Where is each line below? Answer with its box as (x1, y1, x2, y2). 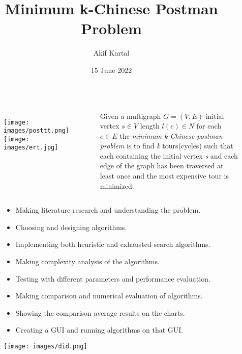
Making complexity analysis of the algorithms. (15, 256, 160, 267)
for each (196, 120, 222, 131)
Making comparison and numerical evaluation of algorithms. (15, 290, 203, 301)
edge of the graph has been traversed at (100, 160, 224, 171)
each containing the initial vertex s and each (100, 150, 238, 161)
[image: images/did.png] (4, 343, 87, 350)
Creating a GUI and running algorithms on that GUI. (15, 324, 184, 335)
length (140, 120, 160, 131)
